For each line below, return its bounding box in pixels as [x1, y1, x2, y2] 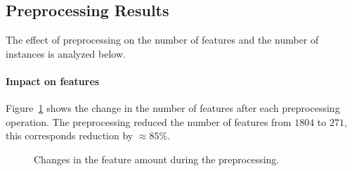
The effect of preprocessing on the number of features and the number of [6, 32, 319, 47]
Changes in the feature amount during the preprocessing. [34, 151, 280, 166]
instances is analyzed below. [6, 46, 126, 61]
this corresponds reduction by [6, 128, 133, 143]
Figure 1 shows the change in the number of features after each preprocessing [6, 101, 340, 115]
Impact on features [6, 73, 100, 88]
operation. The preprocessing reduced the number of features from [6, 114, 292, 129]
